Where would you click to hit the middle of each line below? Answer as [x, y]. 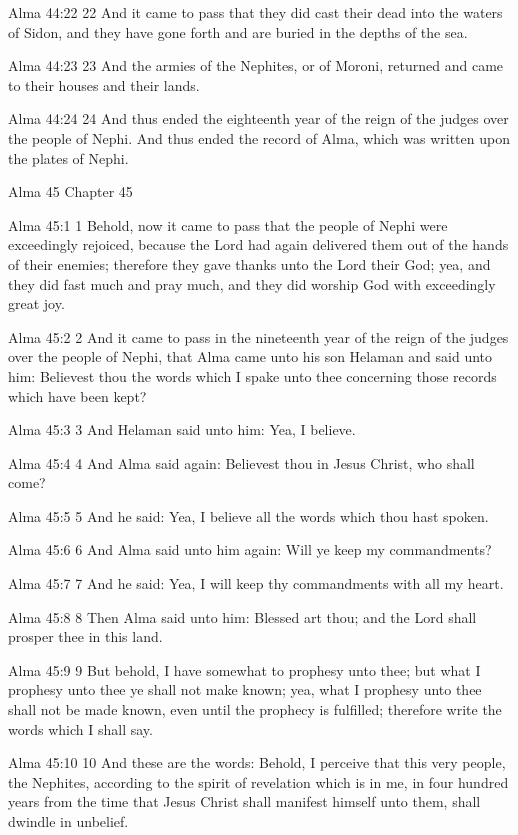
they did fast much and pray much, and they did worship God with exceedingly [252, 283]
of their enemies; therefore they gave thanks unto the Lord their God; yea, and [249, 263]
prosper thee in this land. [85, 636]
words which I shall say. [80, 728]
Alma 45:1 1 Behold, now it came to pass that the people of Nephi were [228, 224]
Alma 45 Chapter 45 [70, 191]
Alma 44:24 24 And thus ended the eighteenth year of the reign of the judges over [258, 118]
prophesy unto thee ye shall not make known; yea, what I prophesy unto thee [245, 689]
